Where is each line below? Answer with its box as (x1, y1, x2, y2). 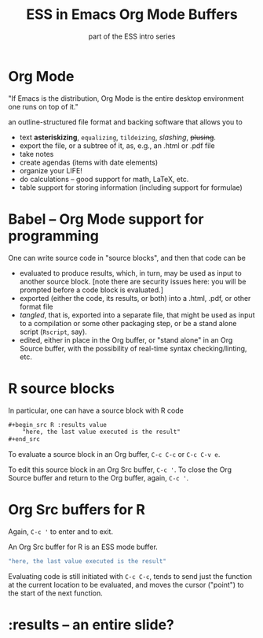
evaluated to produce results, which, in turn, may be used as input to (19, 268, 242, 277)
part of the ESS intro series (88, 32, 176, 41)
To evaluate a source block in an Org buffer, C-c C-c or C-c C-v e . (8, 450, 221, 459)
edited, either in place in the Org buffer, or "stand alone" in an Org (19, 335, 233, 344)
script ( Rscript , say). (19, 327, 88, 336)
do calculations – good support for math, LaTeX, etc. (19, 174, 189, 184)
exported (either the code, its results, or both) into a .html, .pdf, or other (19, 293, 251, 302)
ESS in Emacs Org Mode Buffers (26, 6, 238, 24)
